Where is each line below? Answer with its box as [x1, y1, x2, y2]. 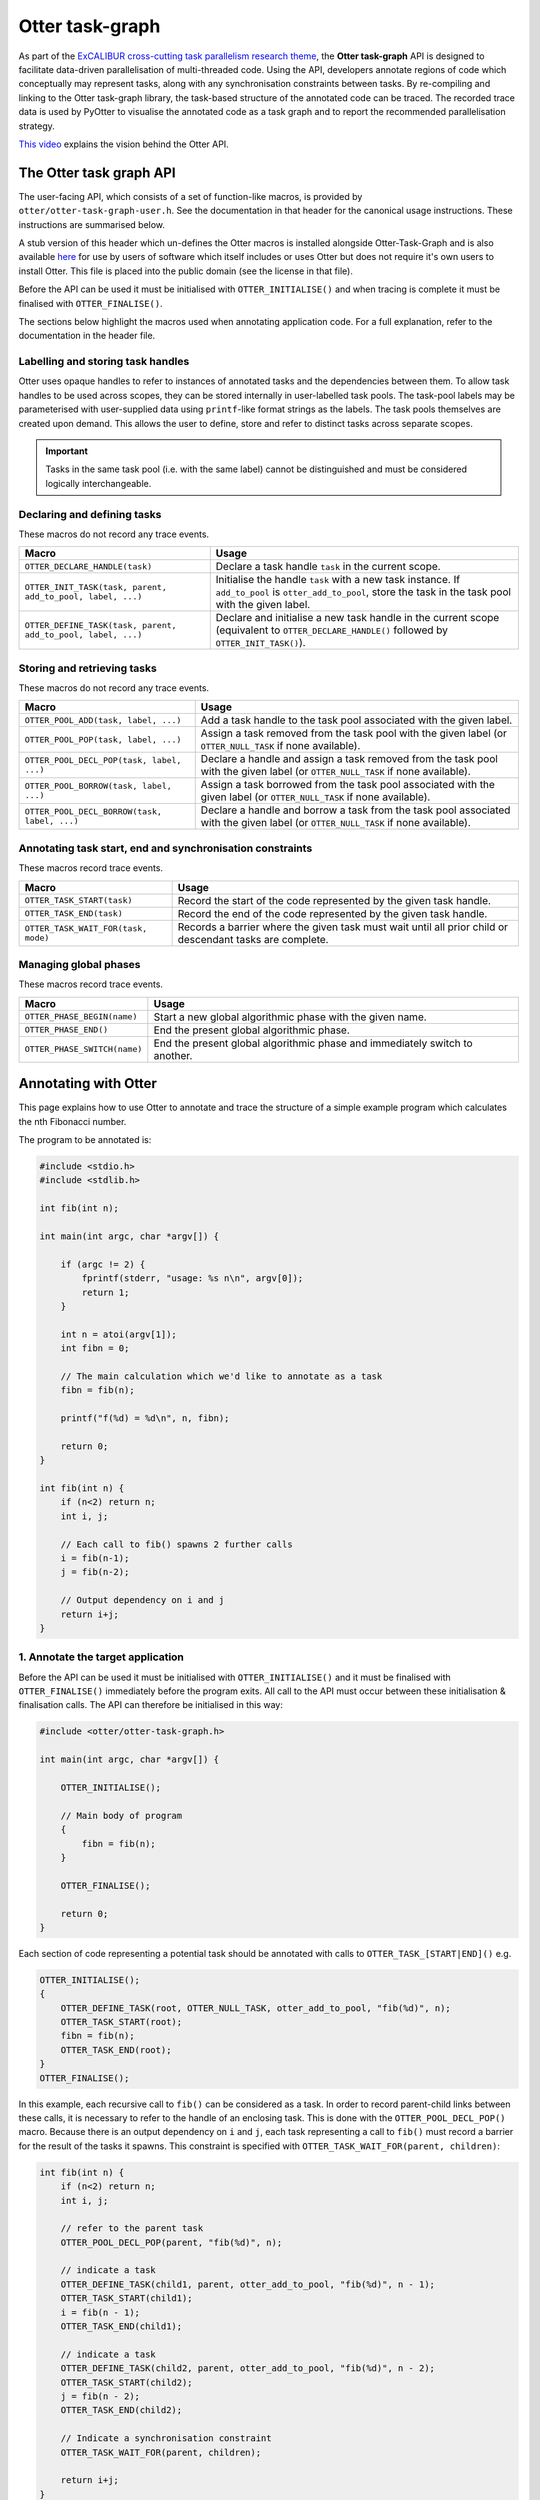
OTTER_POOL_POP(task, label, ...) [24, 734, 182, 745]
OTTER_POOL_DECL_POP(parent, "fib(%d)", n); [60, 2236, 283, 2248]
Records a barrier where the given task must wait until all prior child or [177, 920, 509, 934]
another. [153, 1048, 193, 1062]
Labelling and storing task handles [18, 355, 190, 369]
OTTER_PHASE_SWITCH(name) [24, 1044, 143, 1055]
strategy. [18, 120, 55, 132]
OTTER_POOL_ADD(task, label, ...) [24, 715, 182, 725]
